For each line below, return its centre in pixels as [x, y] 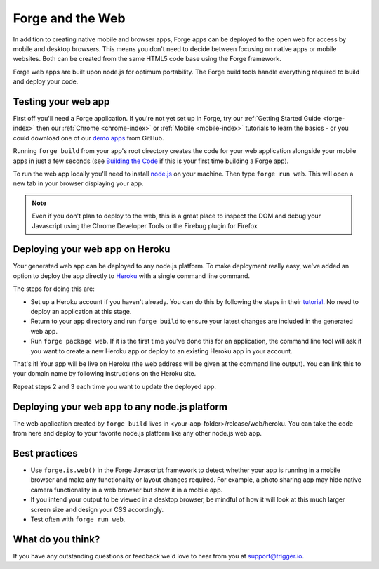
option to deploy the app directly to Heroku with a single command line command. [132, 276]
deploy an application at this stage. [81, 312]
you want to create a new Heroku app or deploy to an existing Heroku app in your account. [161, 351]
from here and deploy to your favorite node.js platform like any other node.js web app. [138, 433]
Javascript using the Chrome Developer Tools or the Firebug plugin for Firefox [145, 225]
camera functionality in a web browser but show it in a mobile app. [127, 490]
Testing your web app [61, 102]
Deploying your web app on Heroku [92, 249]
